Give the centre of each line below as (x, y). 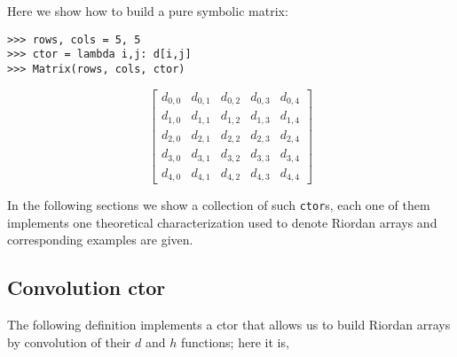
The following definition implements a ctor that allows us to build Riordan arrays (229, 325)
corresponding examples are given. (100, 240)
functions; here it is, (235, 341)
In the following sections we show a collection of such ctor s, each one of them (219, 205)
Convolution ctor (87, 287)
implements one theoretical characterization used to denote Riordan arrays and (222, 222)
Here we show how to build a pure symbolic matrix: (148, 11)
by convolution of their (69, 341)
